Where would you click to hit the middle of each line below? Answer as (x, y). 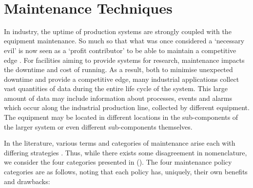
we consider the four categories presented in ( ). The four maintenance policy (118, 162)
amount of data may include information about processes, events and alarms (118, 98)
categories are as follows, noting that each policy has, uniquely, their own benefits (126, 172)
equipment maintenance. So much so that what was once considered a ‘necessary (124, 41)
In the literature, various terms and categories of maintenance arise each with (120, 143)
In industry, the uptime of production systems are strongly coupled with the (118, 31)
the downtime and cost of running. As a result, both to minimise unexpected (118, 69)
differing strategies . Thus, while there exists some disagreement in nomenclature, (126, 152)
